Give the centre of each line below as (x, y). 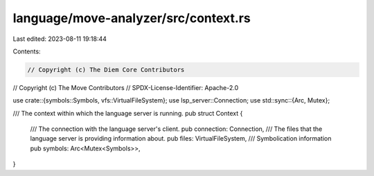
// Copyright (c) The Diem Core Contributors (106, 70)
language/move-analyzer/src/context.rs (132, 18)
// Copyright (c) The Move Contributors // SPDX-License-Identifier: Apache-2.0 (126, 87)
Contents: (27, 51)
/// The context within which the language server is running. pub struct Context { (128, 113)
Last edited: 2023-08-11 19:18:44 (60, 39)
